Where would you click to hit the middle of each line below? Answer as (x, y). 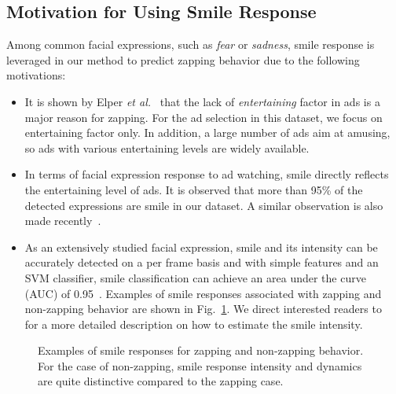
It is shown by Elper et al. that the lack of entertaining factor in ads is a (202, 101)
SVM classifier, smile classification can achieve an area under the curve (195, 277)
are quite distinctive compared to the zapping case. (161, 381)
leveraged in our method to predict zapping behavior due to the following (183, 59)
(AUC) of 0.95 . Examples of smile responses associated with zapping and (203, 293)
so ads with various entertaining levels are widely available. (167, 147)
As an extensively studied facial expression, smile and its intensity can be (201, 247)
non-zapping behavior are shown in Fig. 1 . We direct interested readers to (203, 309)
